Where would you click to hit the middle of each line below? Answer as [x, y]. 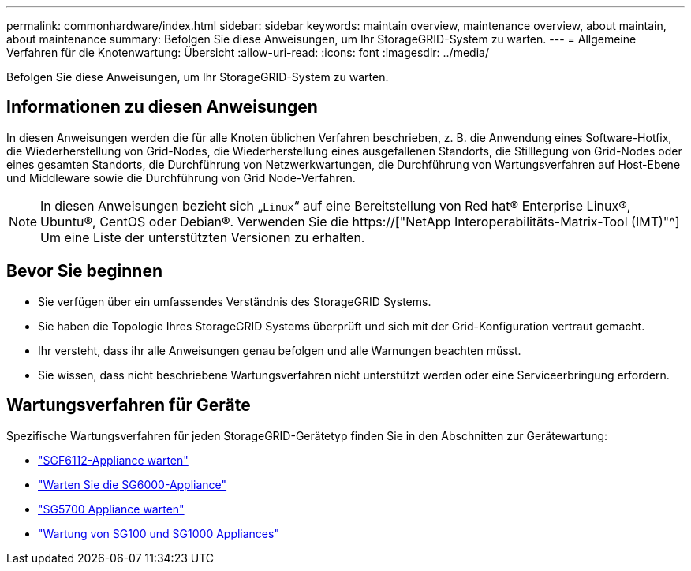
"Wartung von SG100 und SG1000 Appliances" [159, 533]
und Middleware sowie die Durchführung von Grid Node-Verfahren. [181, 177]
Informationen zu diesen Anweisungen [162, 107]
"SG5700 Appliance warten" [111, 509]
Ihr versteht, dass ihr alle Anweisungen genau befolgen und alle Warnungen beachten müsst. [280, 350]
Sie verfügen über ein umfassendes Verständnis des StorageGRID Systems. [235, 301]
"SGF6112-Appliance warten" [113, 460]
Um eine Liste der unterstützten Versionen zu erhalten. [203, 237]
